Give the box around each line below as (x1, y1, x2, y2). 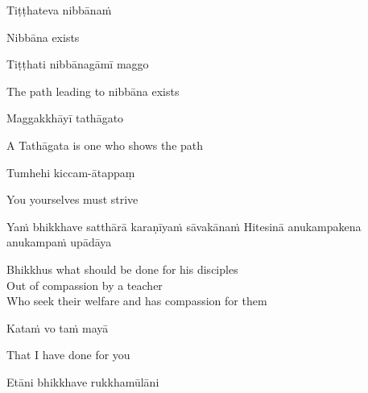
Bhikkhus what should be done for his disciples (6, 260, 238, 277)
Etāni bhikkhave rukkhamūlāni (6, 373, 159, 390)
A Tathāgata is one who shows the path (6, 136, 204, 153)
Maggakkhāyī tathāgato (6, 110, 124, 126)
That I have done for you (6, 346, 130, 363)
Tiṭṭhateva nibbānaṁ (6, 2, 112, 18)
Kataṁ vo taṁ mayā (6, 319, 109, 336)
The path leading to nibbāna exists (6, 82, 180, 99)
